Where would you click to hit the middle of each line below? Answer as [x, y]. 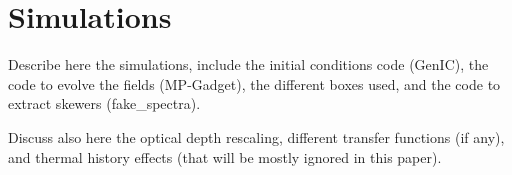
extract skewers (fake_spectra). [104, 103]
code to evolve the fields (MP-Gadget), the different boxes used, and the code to [254, 83]
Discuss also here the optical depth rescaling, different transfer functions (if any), [256, 136]
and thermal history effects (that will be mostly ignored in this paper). [225, 156]
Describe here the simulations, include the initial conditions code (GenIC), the [248, 64]
